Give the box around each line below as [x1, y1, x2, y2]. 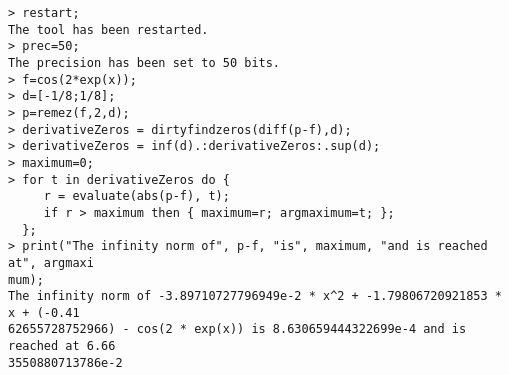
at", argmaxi [8, 255, 94, 270]
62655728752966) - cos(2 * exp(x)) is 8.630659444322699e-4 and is [8, 322, 467, 337]
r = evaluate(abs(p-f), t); [43, 189, 230, 204]
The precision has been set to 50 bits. [8, 55, 281, 70]
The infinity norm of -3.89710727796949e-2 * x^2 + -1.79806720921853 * [8, 289, 502, 304]
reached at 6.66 [8, 339, 116, 354]
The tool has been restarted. [8, 22, 209, 37]
